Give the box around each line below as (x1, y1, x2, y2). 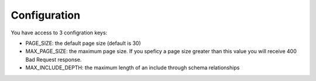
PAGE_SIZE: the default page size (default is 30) (25, 40, 142, 47)
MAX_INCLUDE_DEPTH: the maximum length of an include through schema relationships (25, 64, 240, 71)
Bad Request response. (25, 56, 82, 63)
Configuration (11, 9, 81, 22)
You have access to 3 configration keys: (11, 29, 108, 36)
